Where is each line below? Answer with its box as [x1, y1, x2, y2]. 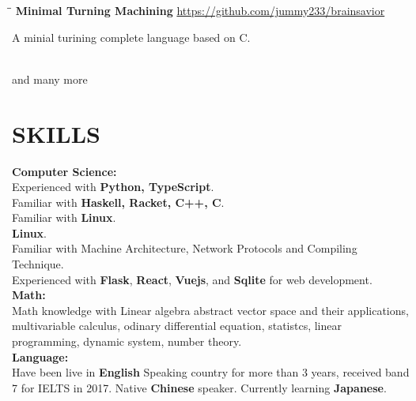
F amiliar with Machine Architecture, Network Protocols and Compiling [12, 240, 357, 257]
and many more [12, 70, 88, 87]
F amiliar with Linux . [12, 209, 116, 226]
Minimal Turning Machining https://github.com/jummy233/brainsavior [15, 2, 385, 18]
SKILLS [12, 117, 100, 149]
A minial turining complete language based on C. [12, 28, 251, 45]
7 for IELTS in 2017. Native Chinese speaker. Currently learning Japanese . [12, 379, 387, 395]
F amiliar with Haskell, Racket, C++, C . [12, 193, 225, 210]
